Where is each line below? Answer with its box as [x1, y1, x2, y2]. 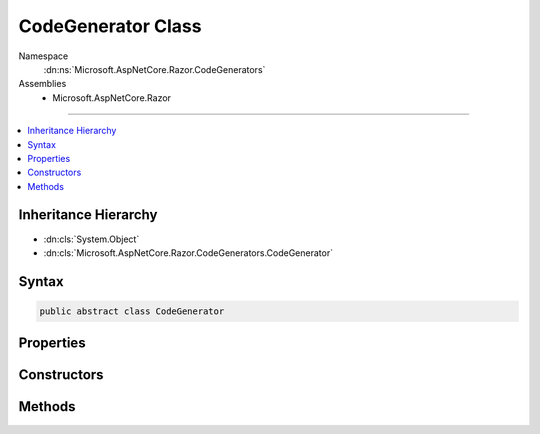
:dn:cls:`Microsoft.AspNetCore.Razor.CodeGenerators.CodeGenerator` [43, 246, 334, 259]
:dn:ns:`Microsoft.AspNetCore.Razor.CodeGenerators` [43, 63, 266, 75]
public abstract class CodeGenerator [39, 305, 225, 317]
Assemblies [18, 78, 67, 90]
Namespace [18, 50, 69, 62]
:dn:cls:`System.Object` [43, 233, 140, 245]
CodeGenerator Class [18, 15, 202, 37]
